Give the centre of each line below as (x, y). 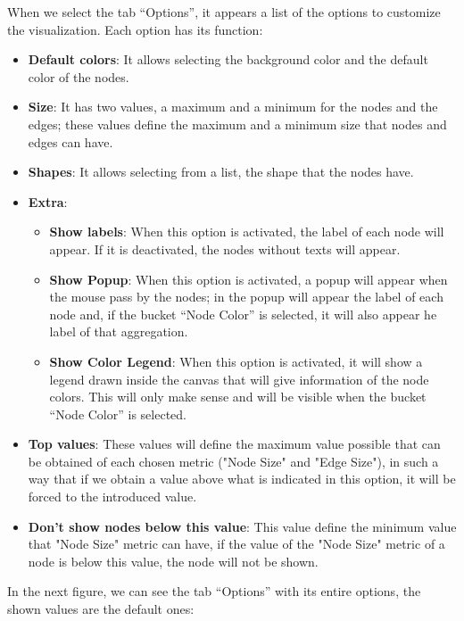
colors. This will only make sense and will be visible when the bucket (238, 397)
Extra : (48, 201)
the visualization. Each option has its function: (135, 29)
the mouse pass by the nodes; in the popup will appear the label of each (246, 297)
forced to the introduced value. (112, 497)
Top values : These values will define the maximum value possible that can (234, 444)
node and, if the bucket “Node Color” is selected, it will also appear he (243, 314)
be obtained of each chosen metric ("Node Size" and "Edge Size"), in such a (233, 461)
